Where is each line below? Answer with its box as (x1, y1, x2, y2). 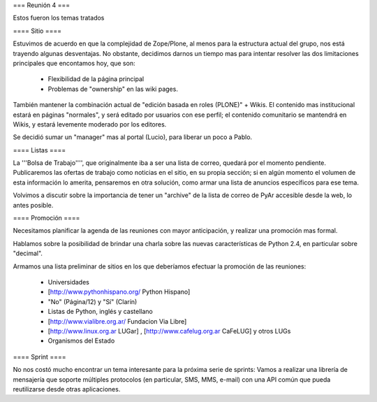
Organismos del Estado (47, 336, 115, 345)
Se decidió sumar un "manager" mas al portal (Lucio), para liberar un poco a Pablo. (13, 133, 253, 141)
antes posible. (13, 201, 54, 209)
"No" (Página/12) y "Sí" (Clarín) (47, 297, 138, 306)
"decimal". (13, 249, 43, 258)
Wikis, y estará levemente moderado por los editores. (13, 120, 167, 129)
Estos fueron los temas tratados (13, 14, 105, 22)
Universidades (47, 278, 90, 286)
